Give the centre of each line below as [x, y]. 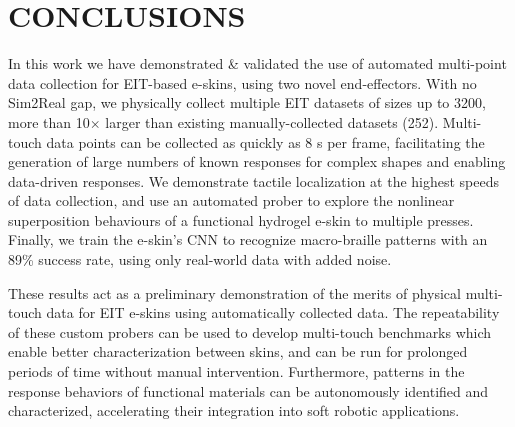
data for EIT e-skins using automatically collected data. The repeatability [273, 312]
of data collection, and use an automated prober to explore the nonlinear [231, 200]
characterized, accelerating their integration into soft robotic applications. [234, 410]
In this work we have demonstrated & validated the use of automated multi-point [257, 63]
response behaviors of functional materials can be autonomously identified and [248, 390]
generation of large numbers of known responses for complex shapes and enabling [257, 161]
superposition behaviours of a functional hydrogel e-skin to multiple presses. [241, 219]
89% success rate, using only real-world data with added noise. [200, 259]
